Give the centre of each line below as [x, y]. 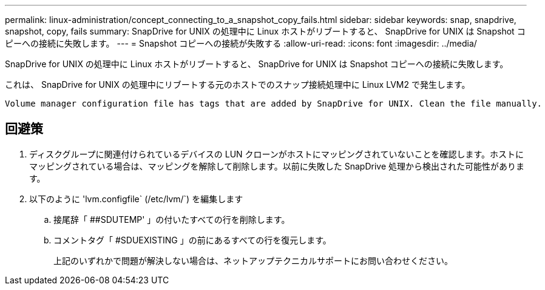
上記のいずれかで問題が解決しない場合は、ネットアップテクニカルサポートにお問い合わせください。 [253, 260]
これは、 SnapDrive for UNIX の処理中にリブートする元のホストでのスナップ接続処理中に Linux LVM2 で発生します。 [238, 84]
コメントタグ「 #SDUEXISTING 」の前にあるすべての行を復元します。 [192, 240]
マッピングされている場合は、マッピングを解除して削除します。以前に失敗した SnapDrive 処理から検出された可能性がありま [277, 166]
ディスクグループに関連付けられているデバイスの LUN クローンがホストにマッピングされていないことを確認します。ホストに [277, 154]
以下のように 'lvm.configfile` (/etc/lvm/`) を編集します [136, 199]
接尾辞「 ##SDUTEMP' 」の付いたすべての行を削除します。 [172, 219]
